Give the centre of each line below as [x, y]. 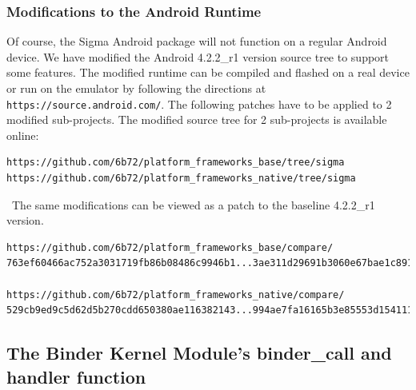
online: [23, 135]
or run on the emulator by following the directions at [136, 88]
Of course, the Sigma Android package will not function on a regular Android [197, 41]
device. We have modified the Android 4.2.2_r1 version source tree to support [198, 56]
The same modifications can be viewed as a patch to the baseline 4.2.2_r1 [193, 204]
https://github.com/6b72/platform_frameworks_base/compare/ [170, 247]
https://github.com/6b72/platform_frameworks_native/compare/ [176, 294]
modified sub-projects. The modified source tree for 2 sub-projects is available [197, 119]
